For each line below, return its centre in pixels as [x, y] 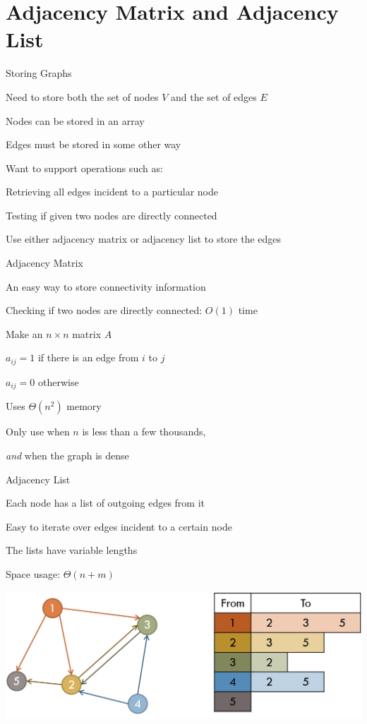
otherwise [58, 381]
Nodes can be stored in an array [75, 120]
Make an [24, 333]
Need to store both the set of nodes [82, 96]
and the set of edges [213, 96]
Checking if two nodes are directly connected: [104, 310]
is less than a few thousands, [144, 432]
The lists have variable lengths [72, 550]
